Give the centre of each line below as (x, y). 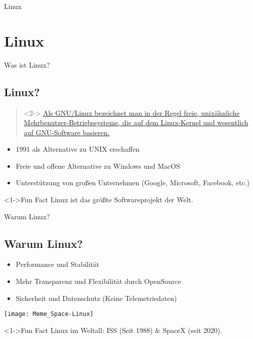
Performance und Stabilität (57, 264)
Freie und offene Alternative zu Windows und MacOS (98, 165)
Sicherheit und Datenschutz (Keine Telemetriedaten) (96, 298)
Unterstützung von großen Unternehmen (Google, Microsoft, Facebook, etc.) (133, 183)
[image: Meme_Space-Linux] (49, 314)
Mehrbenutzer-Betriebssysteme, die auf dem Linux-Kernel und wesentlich (136, 122)
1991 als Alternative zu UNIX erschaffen (77, 149)
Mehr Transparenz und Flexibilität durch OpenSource (98, 281)
